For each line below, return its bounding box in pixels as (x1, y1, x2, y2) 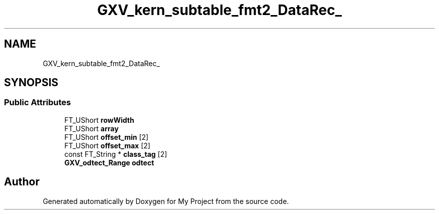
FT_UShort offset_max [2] (64, 141, 150, 150)
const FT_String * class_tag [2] (64, 149, 167, 158)
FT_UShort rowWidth (64, 115, 134, 124)
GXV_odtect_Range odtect (64, 158, 154, 167)
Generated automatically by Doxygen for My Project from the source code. (43, 196, 289, 205)
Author (4, 175, 40, 188)
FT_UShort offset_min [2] (64, 132, 149, 141)
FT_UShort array (64, 124, 119, 133)
